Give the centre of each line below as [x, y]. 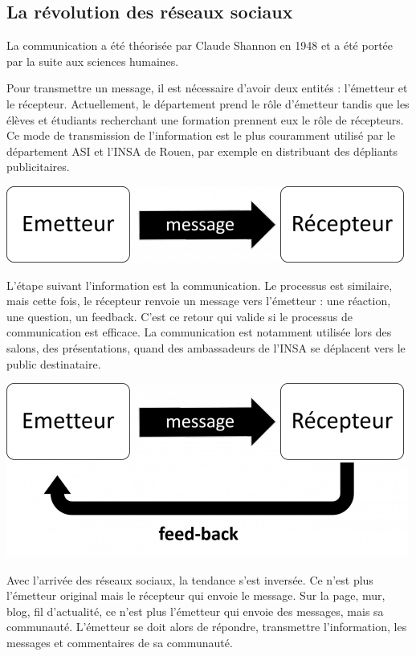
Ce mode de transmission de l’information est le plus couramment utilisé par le [201, 135]
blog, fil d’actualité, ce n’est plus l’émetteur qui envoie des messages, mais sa [195, 611]
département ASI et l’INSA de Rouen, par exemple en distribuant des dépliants [202, 151]
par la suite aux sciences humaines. [93, 61]
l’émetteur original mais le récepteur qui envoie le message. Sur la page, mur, [196, 595]
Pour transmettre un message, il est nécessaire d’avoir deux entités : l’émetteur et [207, 88]
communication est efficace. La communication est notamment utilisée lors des [199, 332]
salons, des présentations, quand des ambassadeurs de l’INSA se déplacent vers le [206, 347]
